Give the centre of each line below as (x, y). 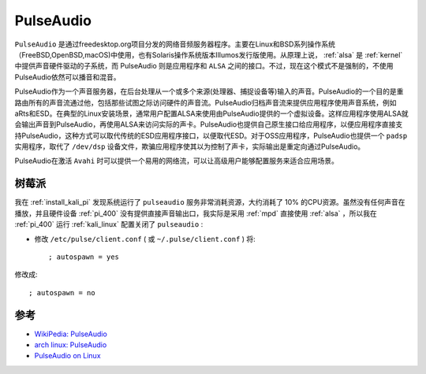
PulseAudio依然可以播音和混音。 (67, 77)
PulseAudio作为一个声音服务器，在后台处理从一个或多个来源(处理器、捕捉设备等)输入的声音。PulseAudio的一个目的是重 (209, 91)
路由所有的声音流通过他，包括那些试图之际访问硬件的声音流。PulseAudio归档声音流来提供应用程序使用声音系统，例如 (206, 102)
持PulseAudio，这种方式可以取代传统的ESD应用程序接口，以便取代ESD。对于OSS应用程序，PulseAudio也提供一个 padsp (211, 135)
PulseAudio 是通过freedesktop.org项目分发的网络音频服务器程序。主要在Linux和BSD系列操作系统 (175, 44)
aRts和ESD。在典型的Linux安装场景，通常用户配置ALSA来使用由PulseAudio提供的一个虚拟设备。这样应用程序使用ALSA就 (212, 113)
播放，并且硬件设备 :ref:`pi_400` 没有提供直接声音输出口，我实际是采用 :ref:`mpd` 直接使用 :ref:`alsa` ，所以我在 (196, 213)
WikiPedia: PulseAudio (71, 334)
